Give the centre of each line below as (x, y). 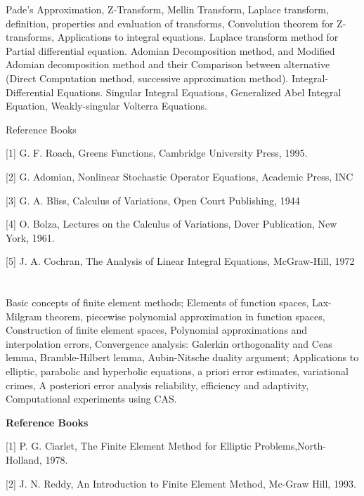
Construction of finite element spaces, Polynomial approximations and (157, 330)
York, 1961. (30, 237)
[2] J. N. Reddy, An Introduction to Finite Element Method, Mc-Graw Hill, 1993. (181, 483)
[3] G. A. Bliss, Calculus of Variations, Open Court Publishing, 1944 (153, 200)
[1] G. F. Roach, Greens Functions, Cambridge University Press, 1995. (157, 153)
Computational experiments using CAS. (91, 399)
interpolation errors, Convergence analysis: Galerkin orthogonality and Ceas (169, 343)
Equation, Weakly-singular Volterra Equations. (106, 106)
